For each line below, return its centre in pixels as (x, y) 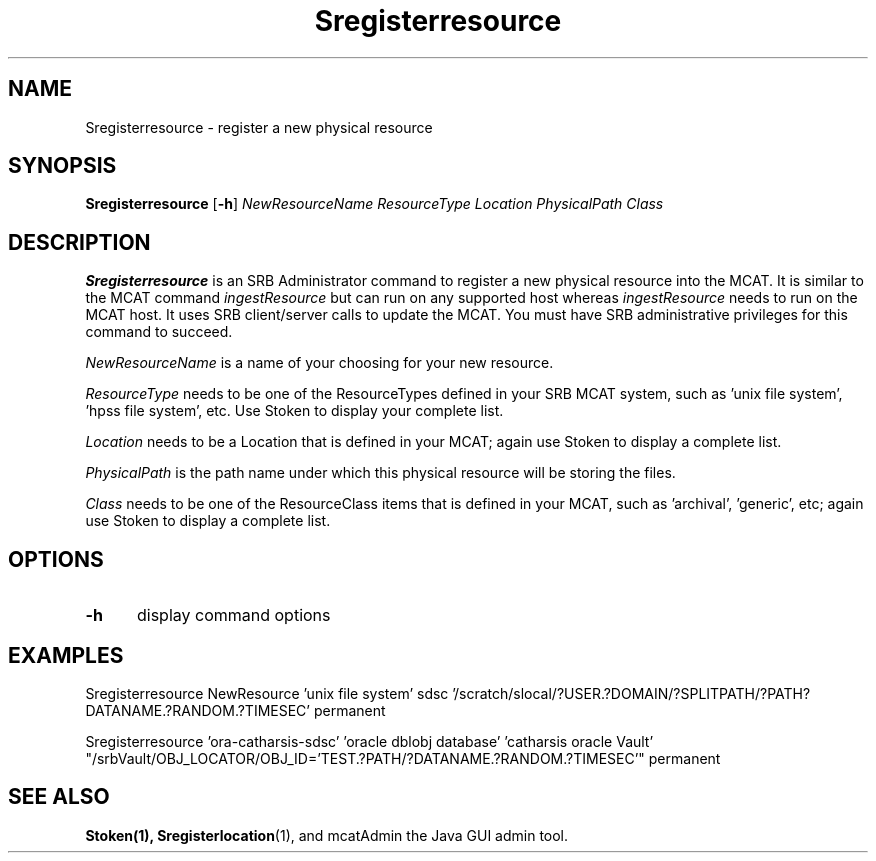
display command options (233, 615)
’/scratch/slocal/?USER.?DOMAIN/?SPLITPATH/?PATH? (631, 693)
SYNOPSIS (62, 166)
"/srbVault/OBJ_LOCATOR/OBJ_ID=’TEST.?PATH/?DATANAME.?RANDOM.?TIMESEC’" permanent (403, 758)
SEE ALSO (59, 797)
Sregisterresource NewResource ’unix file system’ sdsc (267, 693)
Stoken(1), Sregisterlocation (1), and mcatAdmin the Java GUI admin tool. (327, 835)
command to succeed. (159, 332)
